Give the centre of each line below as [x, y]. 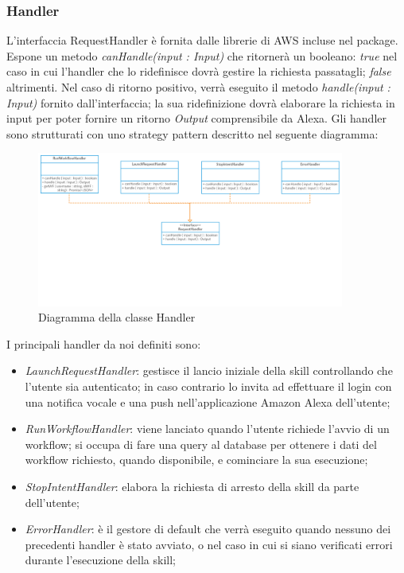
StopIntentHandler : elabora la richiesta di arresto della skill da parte [192, 486]
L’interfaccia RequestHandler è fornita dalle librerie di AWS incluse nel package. [202, 40]
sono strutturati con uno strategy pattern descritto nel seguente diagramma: [192, 133]
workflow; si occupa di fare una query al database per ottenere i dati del [201, 444]
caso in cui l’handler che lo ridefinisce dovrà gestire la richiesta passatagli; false [199, 71]
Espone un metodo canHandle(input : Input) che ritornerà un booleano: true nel [202, 55]
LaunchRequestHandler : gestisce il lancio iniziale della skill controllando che [209, 370]
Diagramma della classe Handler [117, 317]
